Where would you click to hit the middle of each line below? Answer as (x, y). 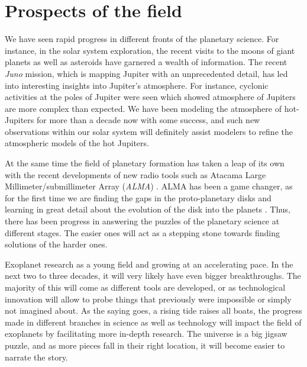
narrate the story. (36, 357)
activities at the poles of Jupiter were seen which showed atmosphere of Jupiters (150, 97)
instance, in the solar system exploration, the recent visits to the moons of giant (150, 50)
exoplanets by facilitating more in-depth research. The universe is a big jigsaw (146, 334)
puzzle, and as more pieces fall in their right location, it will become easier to (145, 345)
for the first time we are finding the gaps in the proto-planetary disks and (138, 197)
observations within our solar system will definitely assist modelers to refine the (149, 131)
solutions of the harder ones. (56, 244)
